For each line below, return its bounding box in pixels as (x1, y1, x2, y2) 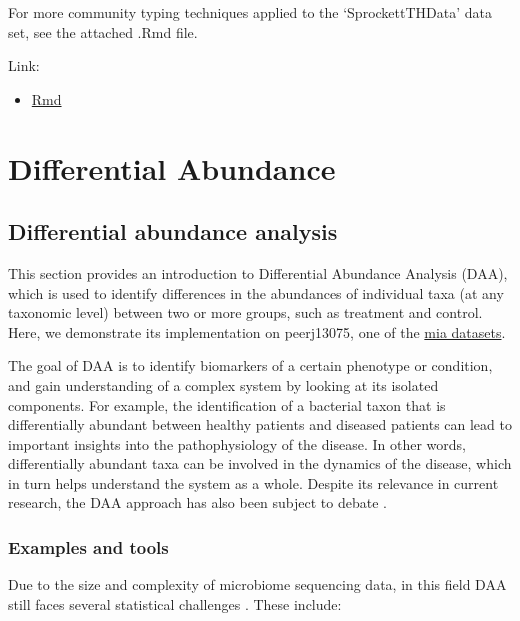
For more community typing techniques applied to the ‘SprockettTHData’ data (8, 2, 492, 22)
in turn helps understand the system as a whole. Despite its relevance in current (8, 472, 499, 493)
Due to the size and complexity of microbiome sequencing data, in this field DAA (8, 574, 507, 595)
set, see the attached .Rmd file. (8, 21, 198, 42)
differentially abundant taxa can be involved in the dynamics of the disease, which (8, 453, 512, 474)
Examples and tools (8, 535, 169, 559)
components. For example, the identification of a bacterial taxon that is (8, 394, 446, 415)
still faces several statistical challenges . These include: (8, 593, 342, 614)
